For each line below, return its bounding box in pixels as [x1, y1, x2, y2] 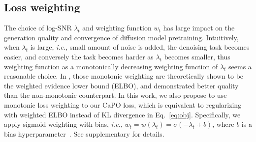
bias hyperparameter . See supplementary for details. [4, 128, 164, 139]
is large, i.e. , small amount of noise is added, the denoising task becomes [30, 42, 250, 52]
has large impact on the [163, 23, 235, 33]
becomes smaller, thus [164, 51, 230, 61]
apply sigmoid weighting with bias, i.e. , [4, 119, 123, 129]
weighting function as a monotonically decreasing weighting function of [4, 61, 218, 71]
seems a [228, 61, 252, 71]
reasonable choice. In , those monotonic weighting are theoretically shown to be [4, 71, 244, 81]
